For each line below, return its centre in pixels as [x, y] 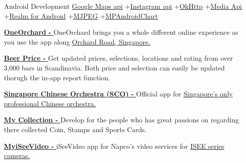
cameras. [17, 155]
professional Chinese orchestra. [50, 103]
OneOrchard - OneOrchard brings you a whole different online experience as [121, 32]
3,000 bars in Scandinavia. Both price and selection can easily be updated [114, 67]
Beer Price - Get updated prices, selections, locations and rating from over [119, 58]
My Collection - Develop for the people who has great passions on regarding [122, 120]
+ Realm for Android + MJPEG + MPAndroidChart [81, 15]
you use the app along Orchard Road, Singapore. [77, 41]
